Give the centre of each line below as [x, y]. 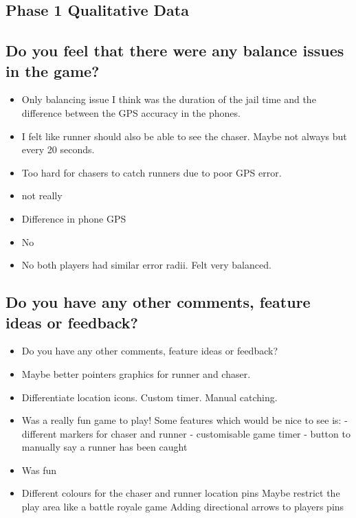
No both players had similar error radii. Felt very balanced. [146, 265]
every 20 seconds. [58, 149]
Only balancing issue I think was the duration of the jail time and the [169, 99]
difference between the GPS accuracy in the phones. [131, 112]
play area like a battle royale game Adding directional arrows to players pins [183, 507]
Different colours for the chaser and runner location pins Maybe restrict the [181, 493]
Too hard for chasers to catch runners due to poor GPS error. [152, 172]
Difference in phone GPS [74, 218]
